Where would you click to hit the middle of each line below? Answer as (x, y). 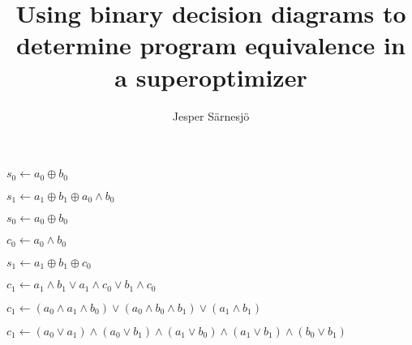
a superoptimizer (211, 77)
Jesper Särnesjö (211, 115)
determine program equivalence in (211, 45)
